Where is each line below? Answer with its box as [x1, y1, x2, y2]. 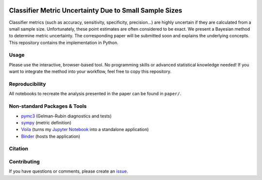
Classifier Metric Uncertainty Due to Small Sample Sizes [9, 6, 182, 15]
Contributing [9, 158, 40, 165]
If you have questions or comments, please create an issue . [9, 168, 128, 174]
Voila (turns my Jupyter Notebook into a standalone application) [21, 127, 149, 132]
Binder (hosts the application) [21, 133, 81, 139]
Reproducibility [9, 81, 46, 87]
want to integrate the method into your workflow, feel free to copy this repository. [9, 68, 172, 75]
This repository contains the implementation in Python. [9, 39, 118, 46]
